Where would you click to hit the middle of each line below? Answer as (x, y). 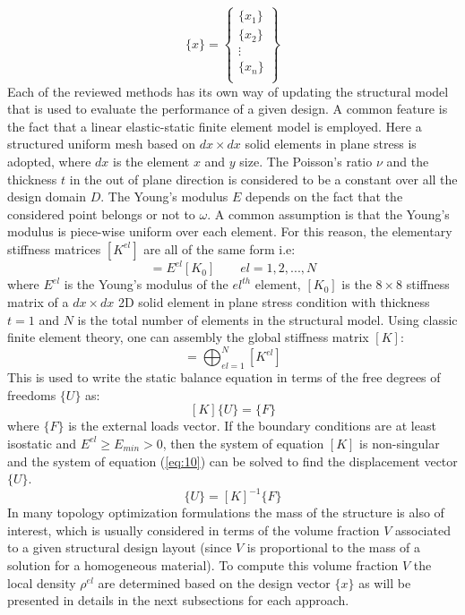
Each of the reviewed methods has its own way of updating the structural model (228, 91)
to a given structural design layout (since (120, 547)
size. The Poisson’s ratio (306, 162)
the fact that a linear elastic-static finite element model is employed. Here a (215, 126)
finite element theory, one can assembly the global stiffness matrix (188, 337)
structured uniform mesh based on (101, 144)
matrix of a (38, 302)
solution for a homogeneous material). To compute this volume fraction (203, 565)
